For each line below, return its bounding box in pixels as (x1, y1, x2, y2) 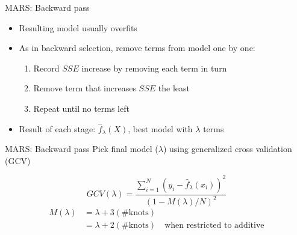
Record (33, 61, 60, 74)
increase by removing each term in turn (81, 61, 227, 74)
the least (158, 82, 190, 94)
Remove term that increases (33, 82, 136, 94)
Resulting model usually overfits (19, 21, 137, 34)
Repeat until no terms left (33, 102, 130, 114)
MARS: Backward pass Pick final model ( (5, 142, 158, 155)
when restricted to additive (164, 221, 264, 230)
